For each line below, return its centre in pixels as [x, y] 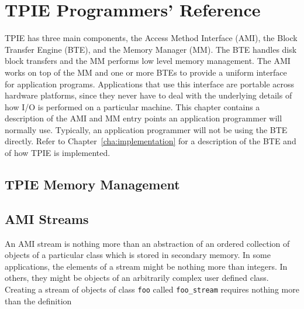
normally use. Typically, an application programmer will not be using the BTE [146, 129]
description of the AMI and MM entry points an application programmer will [144, 118]
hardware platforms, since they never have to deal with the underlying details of [148, 95]
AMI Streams [47, 218]
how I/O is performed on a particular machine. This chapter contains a [132, 106]
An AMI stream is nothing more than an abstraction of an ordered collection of [147, 243]
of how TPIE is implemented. [58, 153]
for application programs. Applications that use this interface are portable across [150, 84]
